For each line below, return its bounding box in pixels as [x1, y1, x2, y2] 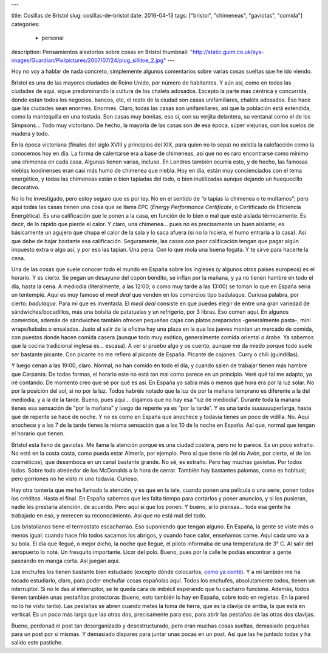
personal [41, 34, 64, 42]
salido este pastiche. [11, 639, 63, 646]
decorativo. [11, 184, 40, 191]
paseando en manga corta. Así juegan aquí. [11, 557, 120, 564]
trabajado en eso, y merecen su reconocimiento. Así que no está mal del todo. [11, 511, 207, 519]
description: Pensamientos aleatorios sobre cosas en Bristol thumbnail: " [11, 48, 193, 55]
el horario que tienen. [11, 430, 65, 437]
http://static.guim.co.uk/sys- [192, 48, 264, 55]
